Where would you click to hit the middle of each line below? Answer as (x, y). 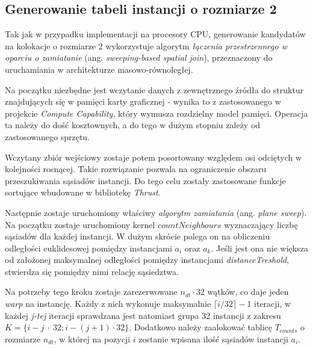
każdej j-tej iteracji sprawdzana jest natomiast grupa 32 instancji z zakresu (143, 315)
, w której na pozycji (92, 338)
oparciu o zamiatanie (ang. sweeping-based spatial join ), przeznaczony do (139, 57)
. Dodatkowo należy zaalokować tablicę (200, 327)
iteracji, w (273, 304)
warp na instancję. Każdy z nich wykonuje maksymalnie (108, 304)
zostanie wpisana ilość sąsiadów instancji (213, 338)
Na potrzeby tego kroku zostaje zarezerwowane (91, 292)
